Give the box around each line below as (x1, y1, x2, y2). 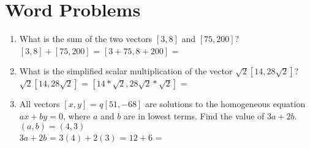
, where (62, 109, 91, 122)
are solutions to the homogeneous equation (145, 97, 306, 110)
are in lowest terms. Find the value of (123, 109, 265, 122)
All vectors (19, 97, 60, 110)
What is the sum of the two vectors (19, 32, 153, 45)
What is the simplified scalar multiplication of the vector (19, 65, 233, 77)
